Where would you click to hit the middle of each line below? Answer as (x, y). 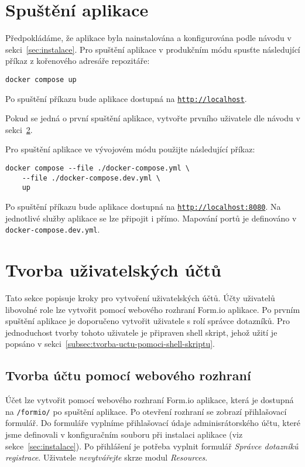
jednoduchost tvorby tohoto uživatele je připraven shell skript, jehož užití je (141, 332)
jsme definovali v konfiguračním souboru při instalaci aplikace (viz (124, 434)
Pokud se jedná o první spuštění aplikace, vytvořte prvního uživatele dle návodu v (153, 118)
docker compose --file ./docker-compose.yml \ (97, 168)
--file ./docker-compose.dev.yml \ (91, 178)
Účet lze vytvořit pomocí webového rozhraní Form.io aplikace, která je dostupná (150, 400)
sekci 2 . (19, 129)
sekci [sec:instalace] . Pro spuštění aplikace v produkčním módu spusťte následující (153, 49)
